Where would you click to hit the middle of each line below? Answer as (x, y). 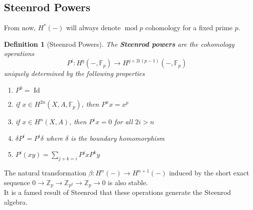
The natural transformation (45, 173)
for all (123, 122)
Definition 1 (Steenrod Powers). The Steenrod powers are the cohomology (119, 44)
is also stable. (128, 182)
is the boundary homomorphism (118, 138)
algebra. (16, 201)
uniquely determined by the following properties (74, 73)
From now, (20, 28)
